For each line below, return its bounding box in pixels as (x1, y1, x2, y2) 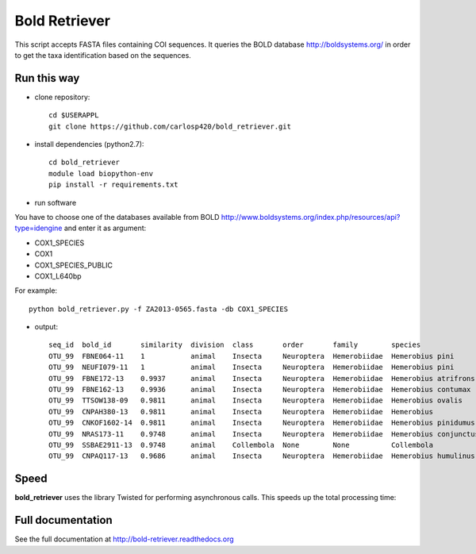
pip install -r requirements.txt (48, 180, 178, 190)
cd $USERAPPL (48, 111, 99, 120)
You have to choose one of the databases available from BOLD (14, 212, 220, 221)
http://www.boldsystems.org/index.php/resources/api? (221, 212, 401, 221)
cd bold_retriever (48, 158, 121, 167)
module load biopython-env (48, 169, 154, 178)
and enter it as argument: (63, 223, 147, 233)
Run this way (14, 71, 80, 85)
